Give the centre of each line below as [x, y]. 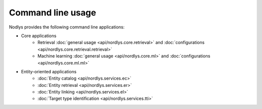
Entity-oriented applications [49, 71]
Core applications [39, 36]
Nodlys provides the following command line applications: [67, 27]
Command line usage [53, 13]
